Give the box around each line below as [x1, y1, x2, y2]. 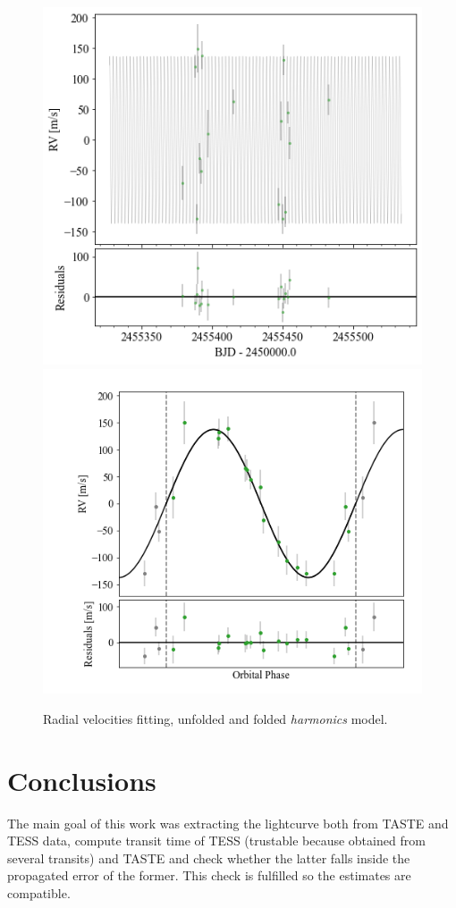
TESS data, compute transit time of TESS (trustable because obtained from [7, 831, 426, 850]
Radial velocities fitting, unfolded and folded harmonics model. [43, 709, 388, 727]
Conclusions [7, 761, 156, 798]
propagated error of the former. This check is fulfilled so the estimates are [7, 866, 411, 885]
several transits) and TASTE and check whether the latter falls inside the [7, 848, 410, 867]
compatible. [7, 883, 71, 902]
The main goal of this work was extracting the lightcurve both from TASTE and [7, 813, 449, 832]
